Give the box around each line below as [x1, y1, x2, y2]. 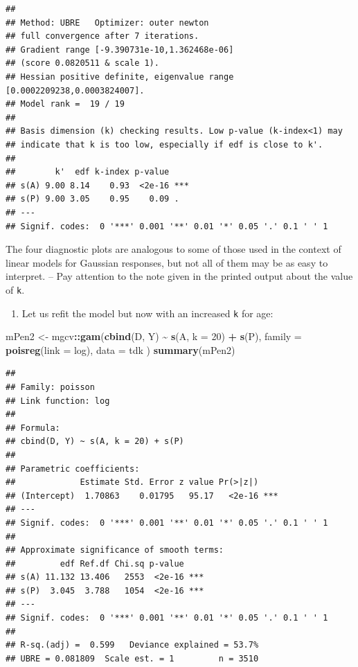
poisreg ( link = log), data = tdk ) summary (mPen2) [6, 342, 235, 357]
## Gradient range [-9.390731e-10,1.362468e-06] [6, 44, 234, 55]
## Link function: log [6, 395, 110, 406]
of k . [6, 282, 25, 296]
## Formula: [6, 423, 60, 433]
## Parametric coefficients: [6, 463, 140, 474]
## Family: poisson [6, 382, 95, 392]
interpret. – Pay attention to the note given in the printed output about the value [6, 269, 353, 283]
